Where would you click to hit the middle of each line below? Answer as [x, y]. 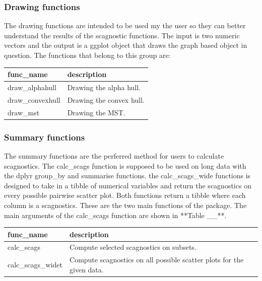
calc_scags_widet [35, 265]
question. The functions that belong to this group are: [87, 55]
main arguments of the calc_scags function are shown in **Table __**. [115, 215]
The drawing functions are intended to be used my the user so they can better [125, 25]
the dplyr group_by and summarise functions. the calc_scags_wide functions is [127, 175]
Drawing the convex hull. [106, 99]
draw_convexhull [34, 99]
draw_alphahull [32, 87]
